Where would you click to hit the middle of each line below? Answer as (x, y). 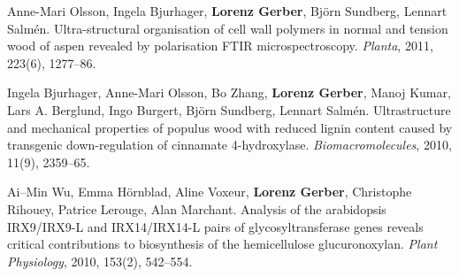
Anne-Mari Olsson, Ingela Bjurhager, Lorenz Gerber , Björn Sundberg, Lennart (227, 11)
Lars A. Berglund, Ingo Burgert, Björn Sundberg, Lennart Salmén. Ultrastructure (229, 109)
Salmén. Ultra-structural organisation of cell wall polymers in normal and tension (228, 28)
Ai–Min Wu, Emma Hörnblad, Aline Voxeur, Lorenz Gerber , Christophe (210, 192)
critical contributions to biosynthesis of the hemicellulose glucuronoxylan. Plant (222, 244)
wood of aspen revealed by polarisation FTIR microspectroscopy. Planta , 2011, (220, 46)
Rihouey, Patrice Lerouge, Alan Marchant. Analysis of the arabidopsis (197, 208)
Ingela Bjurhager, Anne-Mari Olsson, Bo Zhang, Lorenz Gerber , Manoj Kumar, (229, 92)
